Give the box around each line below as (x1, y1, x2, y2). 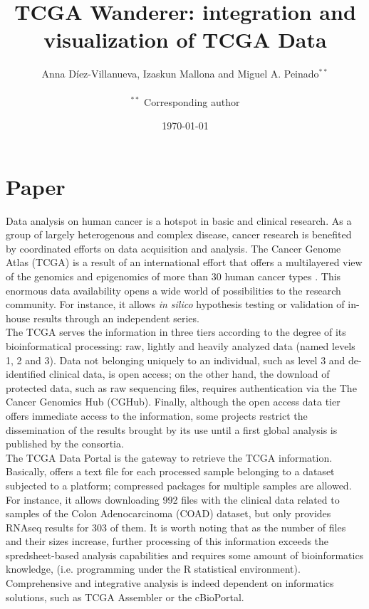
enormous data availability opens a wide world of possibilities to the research (6, 282, 341, 297)
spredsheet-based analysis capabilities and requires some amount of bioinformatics (6, 547, 364, 562)
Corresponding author (144, 94, 240, 109)
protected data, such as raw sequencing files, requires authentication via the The (6, 380, 357, 395)
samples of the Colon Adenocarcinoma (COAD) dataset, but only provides (6, 506, 331, 521)
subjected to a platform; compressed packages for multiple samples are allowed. (6, 477, 352, 492)
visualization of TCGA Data (43, 25, 327, 54)
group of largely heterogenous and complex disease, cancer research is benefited (6, 227, 352, 242)
